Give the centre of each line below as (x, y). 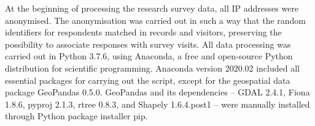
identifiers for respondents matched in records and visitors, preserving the (143, 32)
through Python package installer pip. (76, 116)
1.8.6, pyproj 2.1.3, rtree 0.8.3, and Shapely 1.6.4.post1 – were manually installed (157, 104)
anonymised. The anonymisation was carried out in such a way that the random (156, 20)
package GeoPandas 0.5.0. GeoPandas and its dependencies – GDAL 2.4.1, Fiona (157, 92)
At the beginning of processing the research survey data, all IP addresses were (152, 8)
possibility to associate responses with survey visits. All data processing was (148, 44)
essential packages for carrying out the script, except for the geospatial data (148, 80)
